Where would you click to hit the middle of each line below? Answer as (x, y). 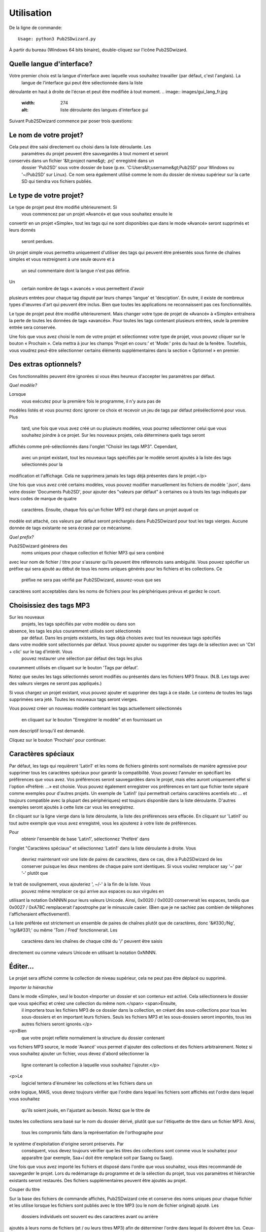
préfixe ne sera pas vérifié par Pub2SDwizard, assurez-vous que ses (91, 580)
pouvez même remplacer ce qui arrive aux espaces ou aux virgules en (93, 891)
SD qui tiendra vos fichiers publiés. (57, 181)
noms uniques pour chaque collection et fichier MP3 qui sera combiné (93, 553)
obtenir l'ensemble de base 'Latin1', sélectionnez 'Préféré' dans (85, 839)
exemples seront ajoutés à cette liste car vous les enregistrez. (72, 807)
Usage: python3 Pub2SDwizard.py (57, 39)
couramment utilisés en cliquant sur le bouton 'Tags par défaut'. (74, 667)
